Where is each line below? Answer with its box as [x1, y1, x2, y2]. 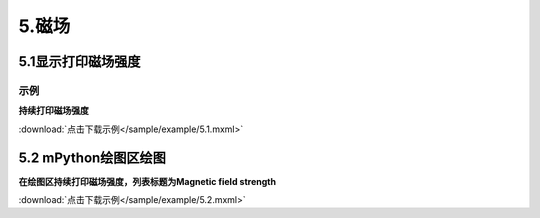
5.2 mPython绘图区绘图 [18, 149, 167, 166]
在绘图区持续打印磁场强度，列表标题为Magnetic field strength [18, 175, 277, 187]
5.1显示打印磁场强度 [18, 53, 141, 70]
